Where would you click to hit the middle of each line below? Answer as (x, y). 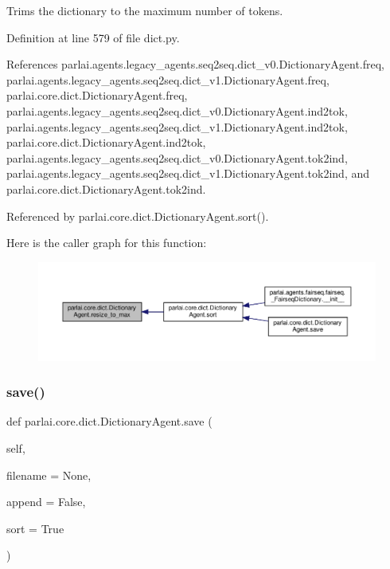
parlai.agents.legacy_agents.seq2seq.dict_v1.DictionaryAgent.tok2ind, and (188, 173)
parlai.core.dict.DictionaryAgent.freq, (97, 95)
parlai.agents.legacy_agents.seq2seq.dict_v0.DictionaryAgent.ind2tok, (177, 110)
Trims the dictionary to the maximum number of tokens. (145, 10)
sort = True (35, 528)
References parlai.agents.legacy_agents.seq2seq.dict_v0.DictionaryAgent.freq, (195, 64)
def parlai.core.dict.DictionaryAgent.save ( (109, 421)
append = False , (46, 502)
